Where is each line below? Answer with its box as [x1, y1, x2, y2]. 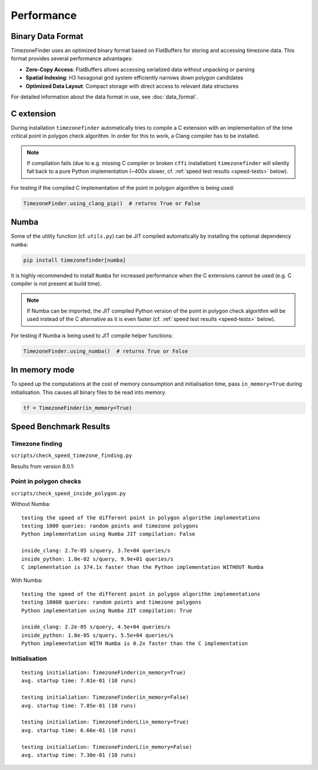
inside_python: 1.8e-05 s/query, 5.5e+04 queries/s [21, 631, 174, 639]
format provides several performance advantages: [11, 55, 133, 62]
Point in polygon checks [11, 478, 82, 486]
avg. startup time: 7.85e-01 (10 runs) [21, 702, 137, 709]
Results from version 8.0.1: [11, 463, 75, 470]
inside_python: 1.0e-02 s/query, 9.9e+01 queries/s [21, 555, 174, 562]
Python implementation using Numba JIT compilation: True [21, 607, 193, 614]
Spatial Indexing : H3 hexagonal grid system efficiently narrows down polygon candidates [25, 74, 244, 81]
